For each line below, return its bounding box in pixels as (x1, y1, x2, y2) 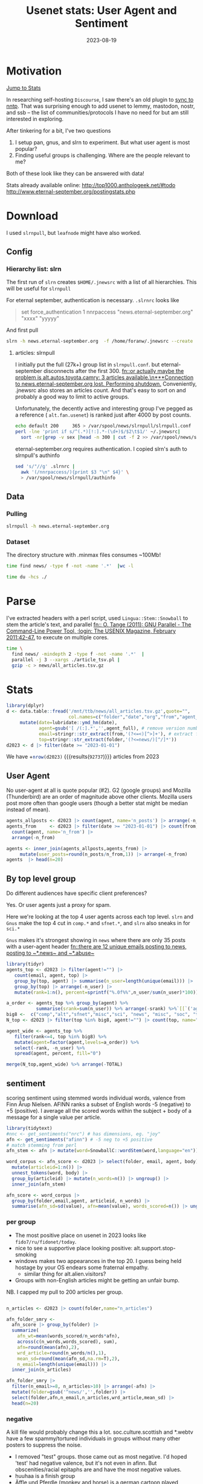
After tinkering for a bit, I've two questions (6, 127, 111, 134)
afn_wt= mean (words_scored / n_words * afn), (17, 1333, 120, 1339)
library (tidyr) (6, 961, 45, 968)
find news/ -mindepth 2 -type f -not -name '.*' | (11, 651, 145, 657)
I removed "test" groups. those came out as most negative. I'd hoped (14, 1453, 187, 1460)
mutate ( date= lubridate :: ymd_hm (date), (19, 720, 118, 726)
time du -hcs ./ (6, 574, 47, 580)
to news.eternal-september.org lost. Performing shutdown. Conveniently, (14, 380, 197, 387)
